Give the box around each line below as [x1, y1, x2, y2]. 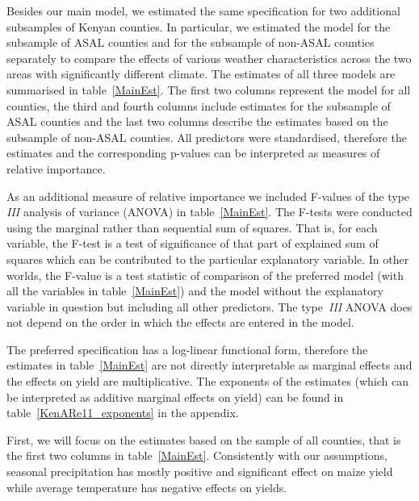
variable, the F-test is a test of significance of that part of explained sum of [6, 235, 379, 252]
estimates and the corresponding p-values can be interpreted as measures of [6, 144, 380, 161]
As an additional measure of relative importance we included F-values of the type [6, 187, 410, 204]
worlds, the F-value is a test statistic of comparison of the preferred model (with [6, 266, 404, 283]
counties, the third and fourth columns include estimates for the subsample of [6, 97, 391, 114]
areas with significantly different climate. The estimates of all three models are [6, 65, 396, 82]
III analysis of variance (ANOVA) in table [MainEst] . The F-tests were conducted [6, 203, 413, 220]
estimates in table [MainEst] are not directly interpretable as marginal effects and [6, 357, 413, 374]
